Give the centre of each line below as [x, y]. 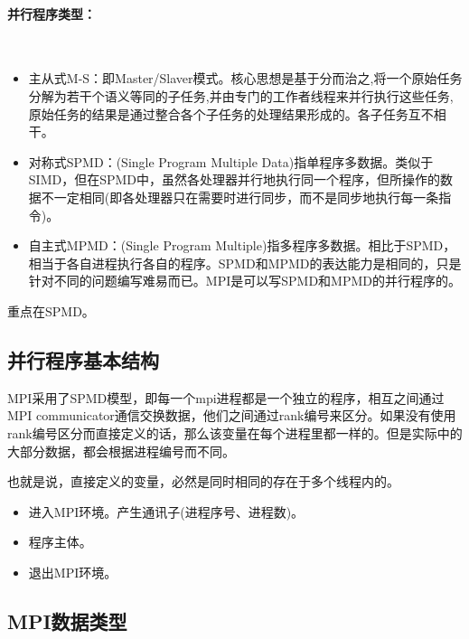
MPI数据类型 [67, 620]
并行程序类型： [52, 13]
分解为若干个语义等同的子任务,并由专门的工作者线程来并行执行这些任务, [241, 95]
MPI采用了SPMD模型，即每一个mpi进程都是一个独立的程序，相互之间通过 [226, 397]
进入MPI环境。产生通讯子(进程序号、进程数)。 [166, 511]
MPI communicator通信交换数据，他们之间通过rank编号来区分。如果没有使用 [232, 415]
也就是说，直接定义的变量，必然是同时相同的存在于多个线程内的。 [203, 481]
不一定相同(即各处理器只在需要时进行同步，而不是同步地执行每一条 [240, 197]
